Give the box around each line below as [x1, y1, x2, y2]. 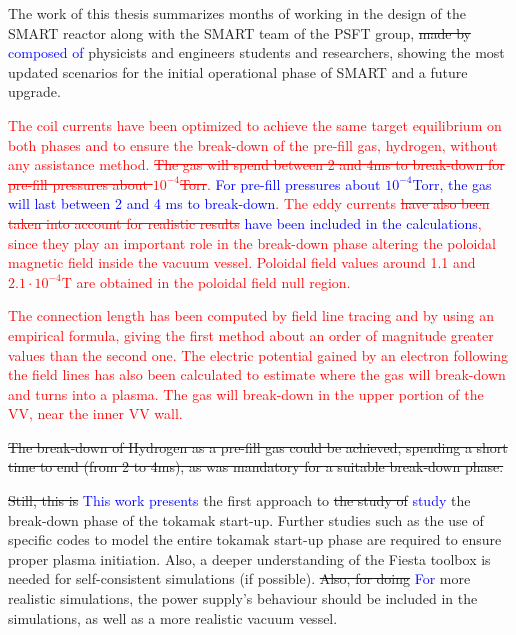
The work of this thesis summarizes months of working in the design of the [8, 3, 466, 23]
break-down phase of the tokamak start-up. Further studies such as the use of [8, 509, 484, 530]
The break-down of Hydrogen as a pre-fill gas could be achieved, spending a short [8, 436, 508, 457]
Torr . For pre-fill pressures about [179, 173, 381, 194]
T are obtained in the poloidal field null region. [61, 271, 351, 292]
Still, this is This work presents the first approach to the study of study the [8, 490, 471, 511]
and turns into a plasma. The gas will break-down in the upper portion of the [8, 383, 484, 404]
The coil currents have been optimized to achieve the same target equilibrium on [8, 114, 502, 135]
